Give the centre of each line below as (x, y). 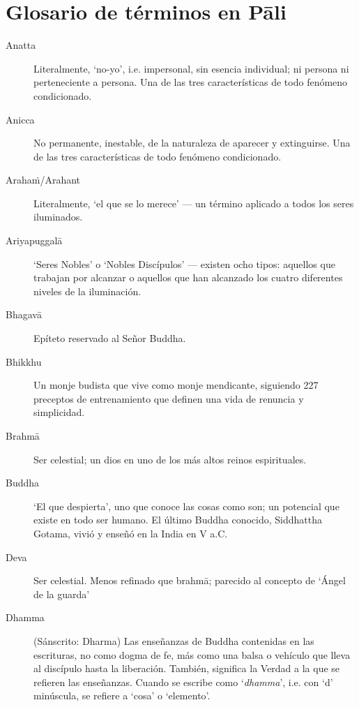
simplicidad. (59, 412)
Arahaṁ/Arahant (43, 180)
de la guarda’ (62, 594)
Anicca (20, 119)
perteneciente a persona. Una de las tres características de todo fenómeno (191, 82)
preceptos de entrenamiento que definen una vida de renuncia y (169, 398)
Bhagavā (24, 314)
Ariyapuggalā (34, 240)
